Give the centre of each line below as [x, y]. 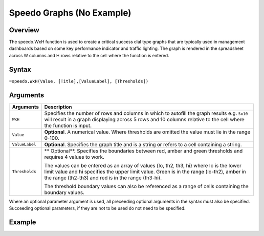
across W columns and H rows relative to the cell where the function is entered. [89, 55]
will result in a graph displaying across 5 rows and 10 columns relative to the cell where [144, 119]
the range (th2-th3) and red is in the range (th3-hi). [103, 177]
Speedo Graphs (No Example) [70, 13]
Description [58, 107]
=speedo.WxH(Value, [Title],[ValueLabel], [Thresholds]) [79, 81]
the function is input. [68, 126]
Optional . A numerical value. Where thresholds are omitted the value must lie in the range [147, 132]
